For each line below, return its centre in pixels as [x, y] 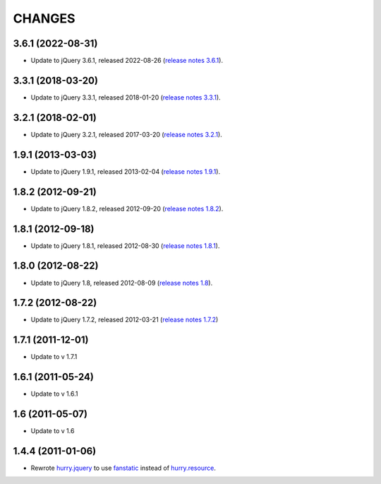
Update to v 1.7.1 [54, 357]
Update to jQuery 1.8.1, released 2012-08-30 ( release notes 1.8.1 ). [125, 246]
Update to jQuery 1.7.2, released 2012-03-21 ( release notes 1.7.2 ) [125, 320]
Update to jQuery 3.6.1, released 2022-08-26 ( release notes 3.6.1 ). [127, 61]
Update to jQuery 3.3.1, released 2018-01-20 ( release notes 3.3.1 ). [126, 97]
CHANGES [44, 18]
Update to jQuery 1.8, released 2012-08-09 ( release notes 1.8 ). [122, 283]
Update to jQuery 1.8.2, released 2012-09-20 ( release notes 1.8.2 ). [127, 208]
